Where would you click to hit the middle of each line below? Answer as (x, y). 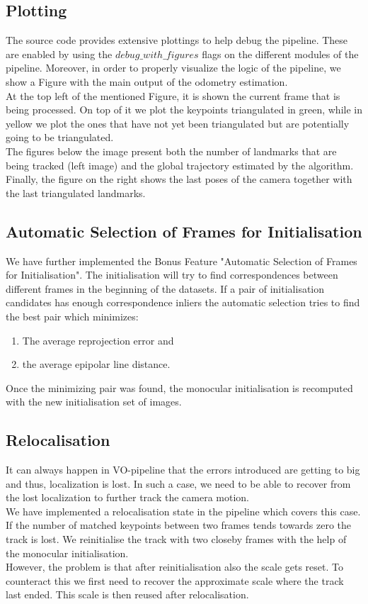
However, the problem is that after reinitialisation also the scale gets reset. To (174, 567)
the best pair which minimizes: (72, 316)
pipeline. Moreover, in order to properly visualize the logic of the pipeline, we (173, 68)
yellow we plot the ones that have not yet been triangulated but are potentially (178, 123)
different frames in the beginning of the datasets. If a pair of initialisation (165, 288)
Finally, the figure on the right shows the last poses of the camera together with (179, 179)
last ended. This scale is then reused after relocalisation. (127, 594)
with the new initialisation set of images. (94, 402)
